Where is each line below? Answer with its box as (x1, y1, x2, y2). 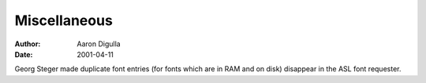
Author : (14, 39, 41, 49)
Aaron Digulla (77, 39, 121, 49)
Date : (14, 49, 33, 59)
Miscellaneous (14, 12, 114, 29)
